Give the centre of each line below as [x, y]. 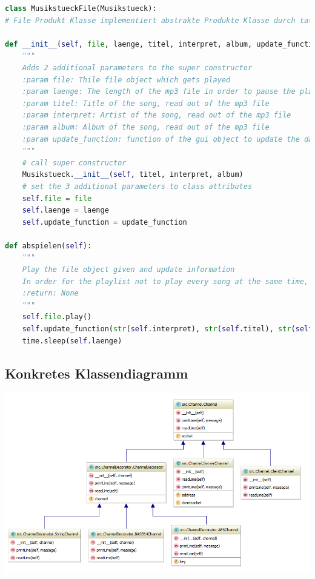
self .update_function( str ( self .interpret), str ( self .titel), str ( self [167, 329]
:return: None [50, 293]
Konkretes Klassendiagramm [97, 373]
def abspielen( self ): [48, 246]
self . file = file [57, 198]
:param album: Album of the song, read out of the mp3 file [146, 127]
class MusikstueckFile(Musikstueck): [81, 8]
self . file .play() [57, 317]
